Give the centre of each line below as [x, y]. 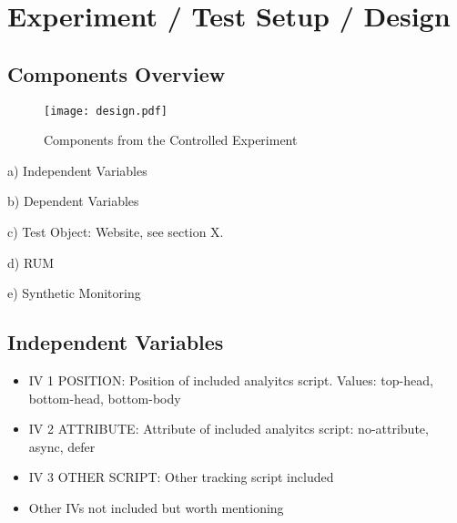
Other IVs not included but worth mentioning [156, 507]
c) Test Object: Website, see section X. [116, 232]
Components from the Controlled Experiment [171, 140]
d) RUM [31, 262]
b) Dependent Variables [73, 201]
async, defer [62, 446]
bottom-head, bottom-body [105, 398]
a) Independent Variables [77, 170]
